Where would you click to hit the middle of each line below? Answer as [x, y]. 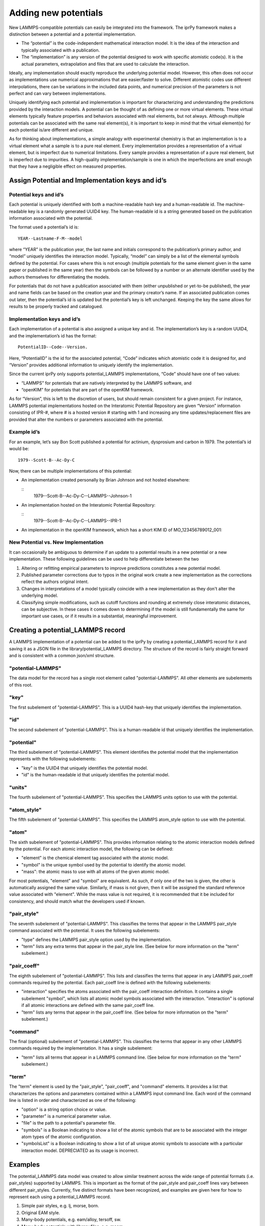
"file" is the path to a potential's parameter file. [69, 1123]
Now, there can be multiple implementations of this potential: [70, 471]
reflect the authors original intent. [55, 582]
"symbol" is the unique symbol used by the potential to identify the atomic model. [104, 865]
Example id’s [25, 432]
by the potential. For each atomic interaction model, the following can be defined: [91, 849]
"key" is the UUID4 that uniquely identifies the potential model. [85, 768]
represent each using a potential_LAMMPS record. [60, 1197]
